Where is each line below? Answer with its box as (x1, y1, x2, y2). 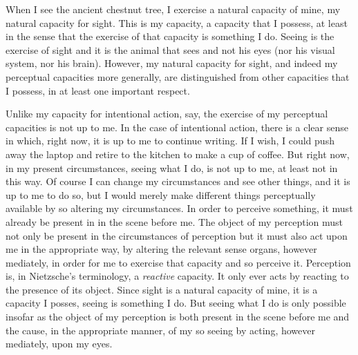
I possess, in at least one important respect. (6, 83, 190, 97)
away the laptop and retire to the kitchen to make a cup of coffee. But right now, (6, 146, 350, 161)
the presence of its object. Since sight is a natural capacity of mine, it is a (6, 282, 318, 296)
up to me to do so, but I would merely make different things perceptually (6, 187, 316, 202)
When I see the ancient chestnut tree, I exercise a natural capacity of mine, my (6, 2, 341, 16)
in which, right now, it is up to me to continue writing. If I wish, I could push (6, 133, 335, 148)
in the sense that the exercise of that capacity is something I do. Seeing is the (6, 29, 335, 44)
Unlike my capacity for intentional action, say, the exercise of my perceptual (6, 106, 328, 121)
